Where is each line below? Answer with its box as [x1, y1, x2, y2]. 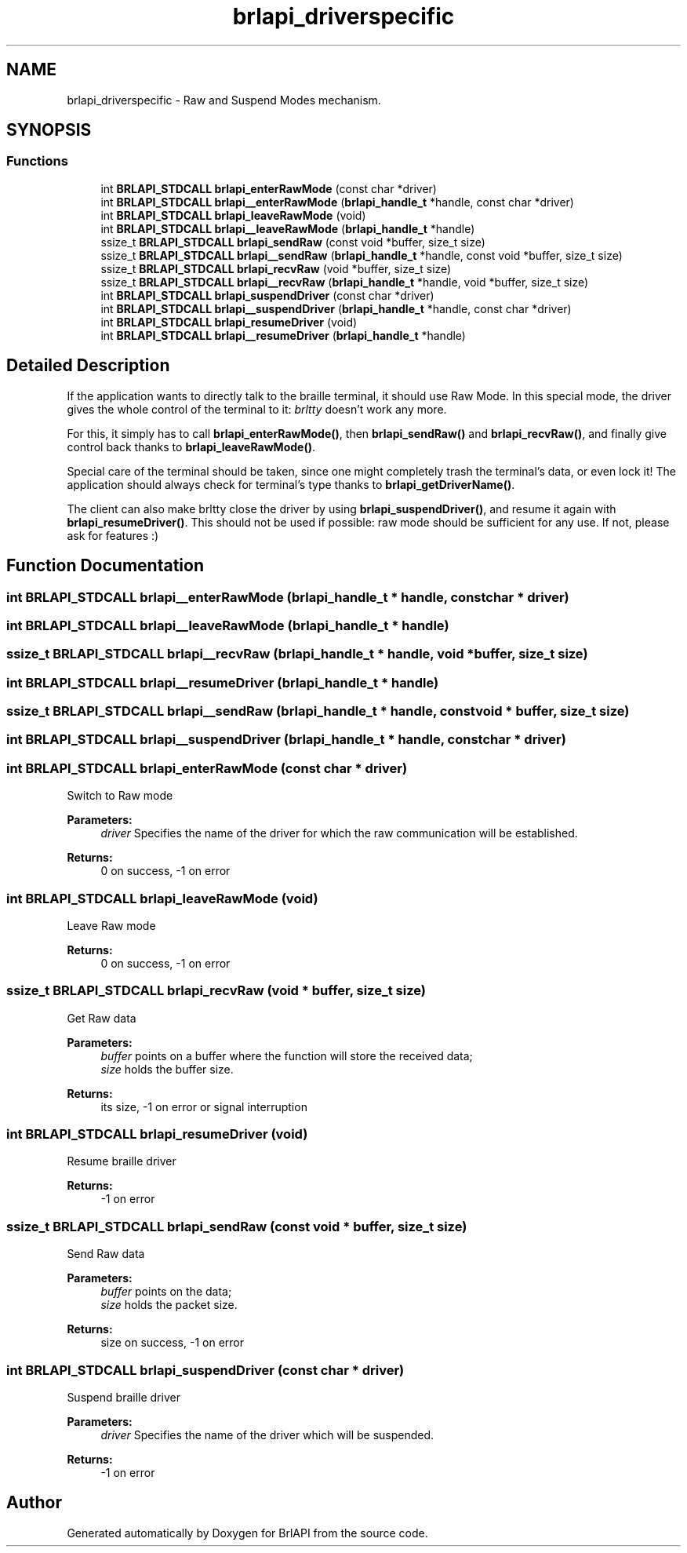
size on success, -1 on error [100, 1336, 245, 1350]
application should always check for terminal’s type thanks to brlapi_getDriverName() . [67, 477, 515, 491]
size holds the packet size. [100, 1298, 238, 1312]
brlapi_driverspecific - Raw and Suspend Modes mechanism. [67, 93, 381, 107]
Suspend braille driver [67, 1390, 180, 1404]
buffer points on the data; [100, 1285, 232, 1299]
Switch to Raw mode [67, 789, 173, 803]
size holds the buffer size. [100, 1062, 234, 1076]
